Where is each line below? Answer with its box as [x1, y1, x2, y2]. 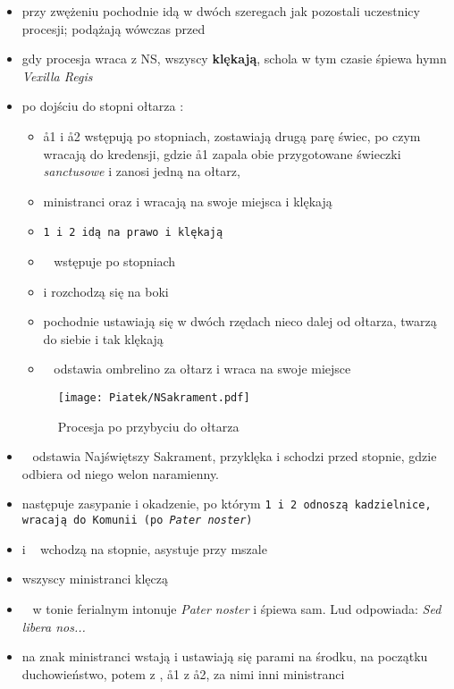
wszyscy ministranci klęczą [21, 569, 168, 588]
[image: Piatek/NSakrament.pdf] [57, 391, 250, 405]
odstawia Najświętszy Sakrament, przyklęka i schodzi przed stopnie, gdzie [32, 447, 437, 466]
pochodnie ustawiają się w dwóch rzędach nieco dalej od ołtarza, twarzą [43, 312, 437, 331]
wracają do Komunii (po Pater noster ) [21, 514, 253, 527]
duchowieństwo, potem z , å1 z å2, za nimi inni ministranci [21, 664, 345, 683]
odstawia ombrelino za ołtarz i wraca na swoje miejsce [54, 359, 351, 378]
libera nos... [21, 617, 86, 635]
